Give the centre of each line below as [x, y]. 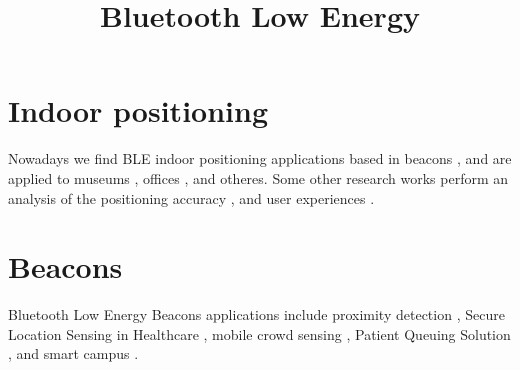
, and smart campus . [73, 353]
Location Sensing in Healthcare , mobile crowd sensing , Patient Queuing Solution [259, 333]
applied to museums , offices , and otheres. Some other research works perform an [258, 177]
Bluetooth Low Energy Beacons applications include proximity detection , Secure [256, 314]
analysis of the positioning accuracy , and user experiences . [191, 197]
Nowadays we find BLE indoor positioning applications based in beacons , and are [260, 158]
